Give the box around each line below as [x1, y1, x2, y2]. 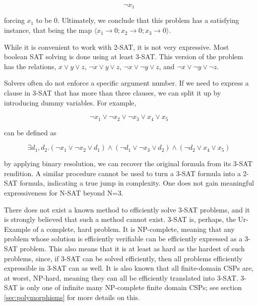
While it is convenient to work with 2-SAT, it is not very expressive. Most [4, 41, 229, 52]
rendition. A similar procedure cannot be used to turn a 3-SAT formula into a [4, 168, 241, 178]
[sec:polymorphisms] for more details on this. [4, 292, 140, 302]
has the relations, [4, 61, 57, 71]
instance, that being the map [4, 25, 92, 35]
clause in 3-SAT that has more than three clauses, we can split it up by [4, 88, 221, 98]
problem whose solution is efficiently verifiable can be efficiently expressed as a [4, 233, 243, 244]
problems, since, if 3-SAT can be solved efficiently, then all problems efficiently [4, 253, 243, 263]
